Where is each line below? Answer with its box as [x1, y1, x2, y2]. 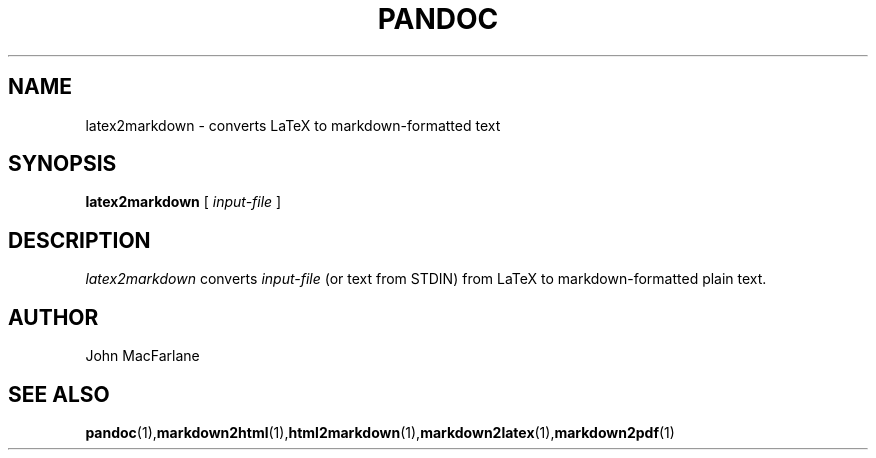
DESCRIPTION [8, 227, 151, 253]
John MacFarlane [85, 347, 200, 365]
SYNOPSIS [8, 151, 117, 177]
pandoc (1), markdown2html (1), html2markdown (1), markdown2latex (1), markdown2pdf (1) [85, 423, 675, 441]
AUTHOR [8, 304, 99, 330]
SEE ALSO [8, 381, 110, 407]
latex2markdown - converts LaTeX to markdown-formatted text [85, 116, 501, 134]
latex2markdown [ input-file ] [85, 193, 282, 211]
